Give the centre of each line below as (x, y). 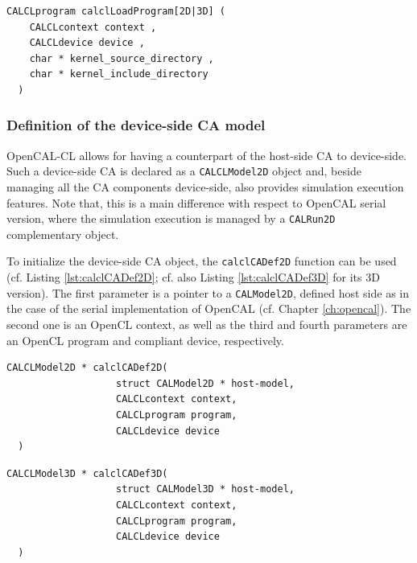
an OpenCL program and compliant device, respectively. (145, 340)
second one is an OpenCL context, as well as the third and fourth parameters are (207, 324)
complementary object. (63, 234)
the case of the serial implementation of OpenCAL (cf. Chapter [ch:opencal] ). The (209, 308)
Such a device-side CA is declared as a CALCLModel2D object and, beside (184, 171)
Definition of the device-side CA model (136, 125)
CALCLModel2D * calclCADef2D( (87, 368)
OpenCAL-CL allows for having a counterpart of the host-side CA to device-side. (207, 155)
